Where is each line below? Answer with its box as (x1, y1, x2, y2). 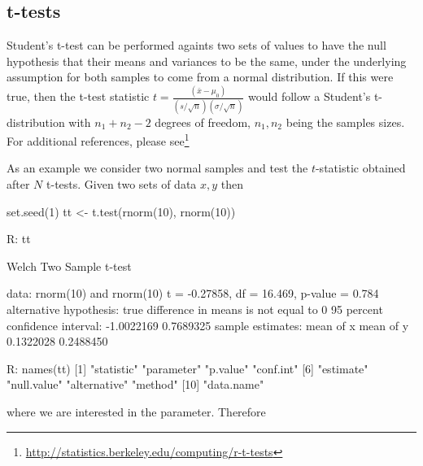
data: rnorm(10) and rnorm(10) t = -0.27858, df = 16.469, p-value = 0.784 (7, 285, 379, 302)
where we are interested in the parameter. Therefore (7, 403, 266, 420)
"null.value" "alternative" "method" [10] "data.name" (7, 376, 264, 393)
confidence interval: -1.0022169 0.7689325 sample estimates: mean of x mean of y (7, 316, 409, 333)
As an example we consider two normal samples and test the (7, 159, 308, 176)
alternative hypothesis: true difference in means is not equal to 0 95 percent (7, 301, 383, 318)
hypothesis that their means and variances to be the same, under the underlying (7, 52, 407, 69)
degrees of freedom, (155, 113, 251, 130)
